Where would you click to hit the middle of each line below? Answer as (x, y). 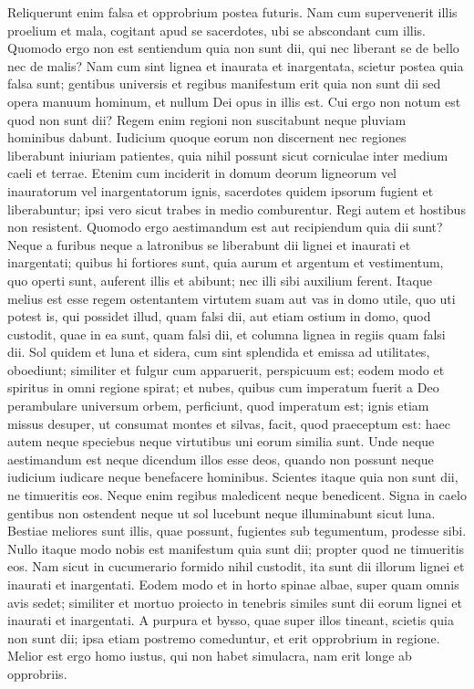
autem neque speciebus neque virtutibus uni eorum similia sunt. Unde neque (221, 441)
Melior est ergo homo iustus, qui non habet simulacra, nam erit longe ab (210, 656)
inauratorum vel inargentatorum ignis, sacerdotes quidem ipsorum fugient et (221, 190)
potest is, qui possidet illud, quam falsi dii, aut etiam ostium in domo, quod (219, 316)
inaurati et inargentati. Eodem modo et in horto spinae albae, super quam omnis (233, 584)
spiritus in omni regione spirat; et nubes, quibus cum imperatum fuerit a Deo (223, 387)
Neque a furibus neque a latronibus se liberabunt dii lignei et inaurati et (209, 244)
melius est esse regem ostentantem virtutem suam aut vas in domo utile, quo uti (232, 298)
